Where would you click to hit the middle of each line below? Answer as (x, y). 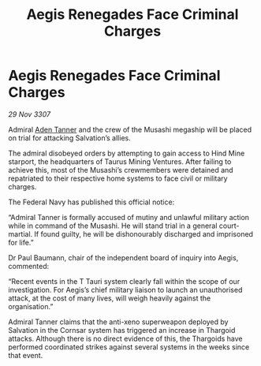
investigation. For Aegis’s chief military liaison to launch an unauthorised (125, 289)
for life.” (21, 242)
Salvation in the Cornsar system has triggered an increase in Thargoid (122, 330)
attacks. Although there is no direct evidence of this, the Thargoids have (125, 338)
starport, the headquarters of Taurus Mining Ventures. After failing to (120, 161)
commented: (29, 266)
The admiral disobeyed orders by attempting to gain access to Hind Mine (127, 153)
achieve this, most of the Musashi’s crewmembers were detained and (121, 170)
